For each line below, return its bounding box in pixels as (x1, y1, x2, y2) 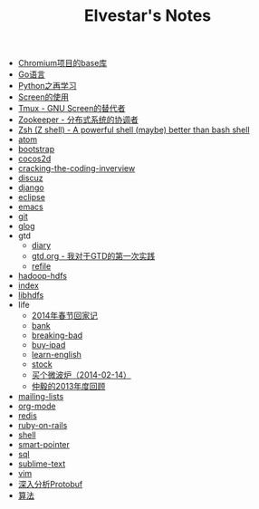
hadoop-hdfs (17, 271, 68, 282)
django (17, 182, 44, 193)
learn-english (31, 350, 82, 360)
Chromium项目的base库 (17, 58, 108, 69)
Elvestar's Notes (83, 5, 211, 26)
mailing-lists (17, 391, 64, 402)
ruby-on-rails (17, 420, 68, 431)
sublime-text (17, 458, 66, 469)
